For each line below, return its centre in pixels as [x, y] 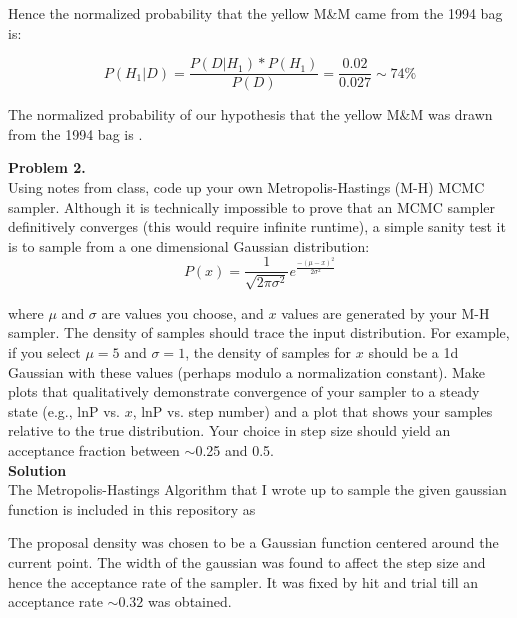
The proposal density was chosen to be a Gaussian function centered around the [253, 542]
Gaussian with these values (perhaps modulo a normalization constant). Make [247, 371]
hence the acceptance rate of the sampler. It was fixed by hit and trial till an [243, 581]
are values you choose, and [182, 312]
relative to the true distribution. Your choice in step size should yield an [229, 430]
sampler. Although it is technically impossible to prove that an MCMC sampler [252, 206]
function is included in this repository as [132, 508]
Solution [37, 469]
